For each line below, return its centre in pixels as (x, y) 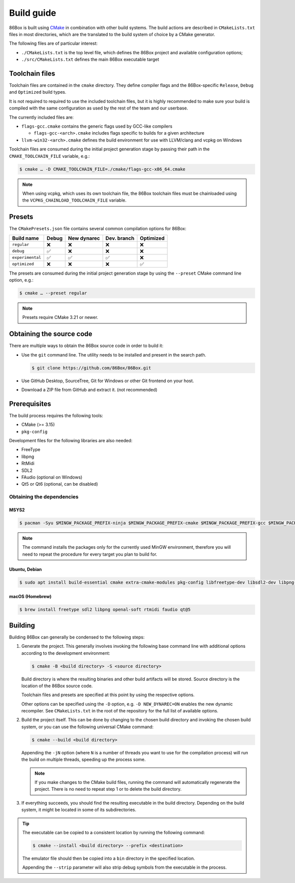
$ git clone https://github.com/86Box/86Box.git (91, 368)
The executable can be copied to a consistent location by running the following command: (114, 832)
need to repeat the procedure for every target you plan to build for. (90, 554)
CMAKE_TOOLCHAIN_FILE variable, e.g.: (49, 156)
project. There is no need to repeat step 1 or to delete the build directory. (108, 789)
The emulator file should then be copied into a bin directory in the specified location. (109, 858)
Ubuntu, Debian (25, 569)
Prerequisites (30, 404)
